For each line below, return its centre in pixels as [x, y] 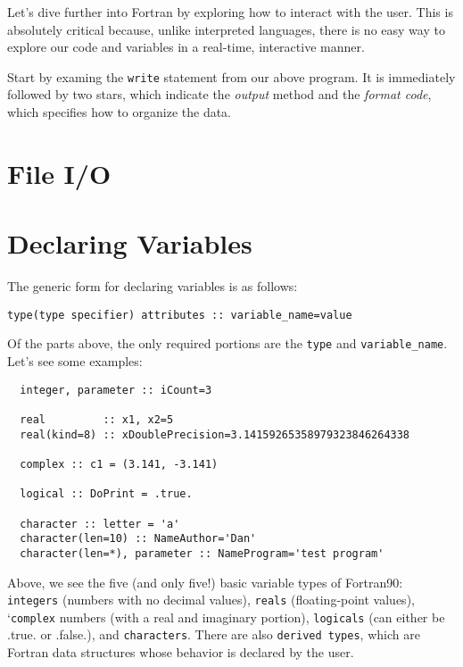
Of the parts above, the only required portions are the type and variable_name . [227, 343]
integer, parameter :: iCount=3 [116, 390]
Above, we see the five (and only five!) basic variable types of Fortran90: [205, 582]
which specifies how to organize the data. [120, 112]
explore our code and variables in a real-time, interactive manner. [186, 47]
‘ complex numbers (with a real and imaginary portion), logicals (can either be [226, 617]
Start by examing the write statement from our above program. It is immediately [231, 76]
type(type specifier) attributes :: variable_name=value [180, 315]
